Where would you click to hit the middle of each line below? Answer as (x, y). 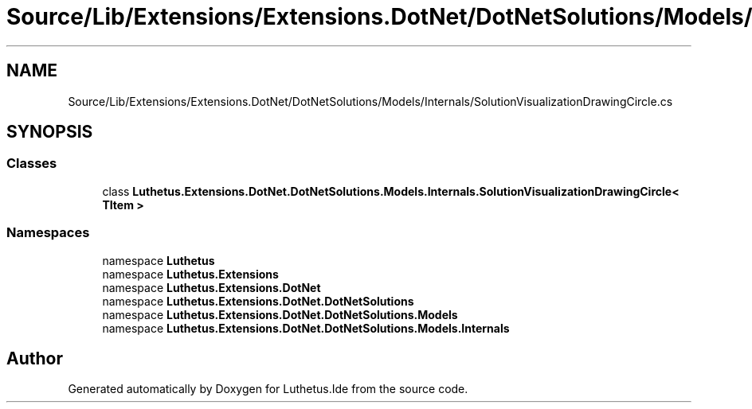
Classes (32, 164)
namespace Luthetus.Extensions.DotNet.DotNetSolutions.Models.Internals (306, 328)
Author (35, 358)
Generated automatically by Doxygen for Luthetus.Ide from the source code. (268, 389)
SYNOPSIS (50, 132)
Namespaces (48, 233)
